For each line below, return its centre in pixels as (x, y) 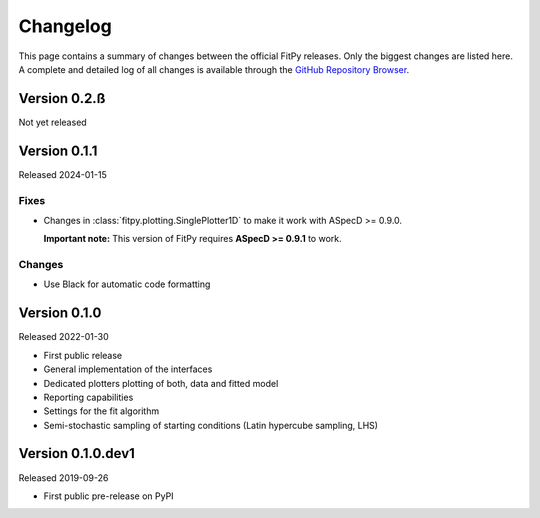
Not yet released (52, 122)
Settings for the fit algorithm (101, 411)
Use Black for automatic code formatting (127, 284)
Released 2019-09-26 (63, 477)
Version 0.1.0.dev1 (76, 453)
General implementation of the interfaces (128, 369)
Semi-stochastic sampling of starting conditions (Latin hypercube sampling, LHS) (211, 425)
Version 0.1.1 (58, 150)
